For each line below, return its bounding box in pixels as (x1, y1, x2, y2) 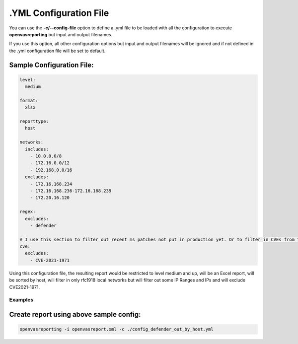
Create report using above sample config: (9, 310, 141, 319)
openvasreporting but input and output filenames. (9, 31, 113, 37)
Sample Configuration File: (9, 61, 94, 69)
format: (19, 97, 38, 103)
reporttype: (19, 119, 49, 124)
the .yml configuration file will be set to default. (9, 48, 106, 54)
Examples (9, 296, 34, 303)
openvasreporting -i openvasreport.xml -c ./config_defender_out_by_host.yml (19, 327, 214, 332)
